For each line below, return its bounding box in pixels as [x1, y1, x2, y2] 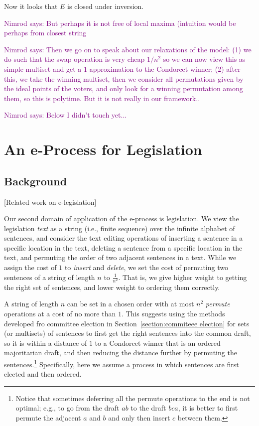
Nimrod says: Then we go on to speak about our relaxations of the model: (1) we [4, 44, 252, 54]
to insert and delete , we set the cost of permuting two [64, 262, 228, 273]
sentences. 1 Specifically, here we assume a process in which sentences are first [4, 357, 239, 369]
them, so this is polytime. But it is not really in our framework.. [4, 93, 200, 103]
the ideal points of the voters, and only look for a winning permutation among [4, 83, 243, 94]
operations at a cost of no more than [4, 308, 116, 318]
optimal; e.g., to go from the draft [15, 403, 120, 413]
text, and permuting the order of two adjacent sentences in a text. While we [4, 252, 237, 263]
